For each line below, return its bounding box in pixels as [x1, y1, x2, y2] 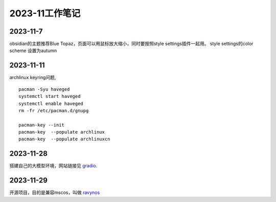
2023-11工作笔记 [9, 8, 81, 19]
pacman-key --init [18, 122, 65, 128]
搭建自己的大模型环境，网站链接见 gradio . [9, 163, 98, 169]
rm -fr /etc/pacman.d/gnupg [18, 108, 89, 113]
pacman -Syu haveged [18, 86, 70, 92]
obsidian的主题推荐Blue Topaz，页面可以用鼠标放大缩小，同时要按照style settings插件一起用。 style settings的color [9, 41, 254, 47]
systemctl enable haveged [18, 100, 84, 107]
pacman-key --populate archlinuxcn [18, 136, 110, 142]
